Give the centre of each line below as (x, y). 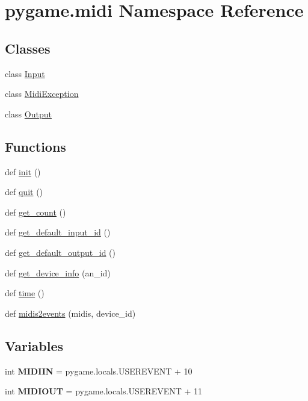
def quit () (24, 192)
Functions (35, 146)
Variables (34, 345)
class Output (28, 113)
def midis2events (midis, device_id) (70, 313)
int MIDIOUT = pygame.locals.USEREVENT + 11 (104, 391)
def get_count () (35, 212)
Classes (28, 48)
